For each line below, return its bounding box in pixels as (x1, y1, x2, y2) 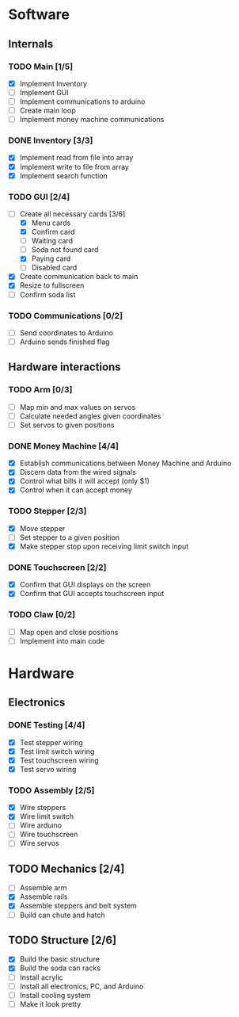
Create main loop (19, 105, 77, 116)
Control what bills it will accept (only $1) (19, 476, 150, 486)
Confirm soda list (19, 289, 76, 299)
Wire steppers (19, 803, 66, 812)
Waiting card (31, 236, 74, 246)
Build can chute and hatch (19, 910, 105, 920)
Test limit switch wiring (19, 747, 95, 756)
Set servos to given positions (19, 420, 115, 430)
